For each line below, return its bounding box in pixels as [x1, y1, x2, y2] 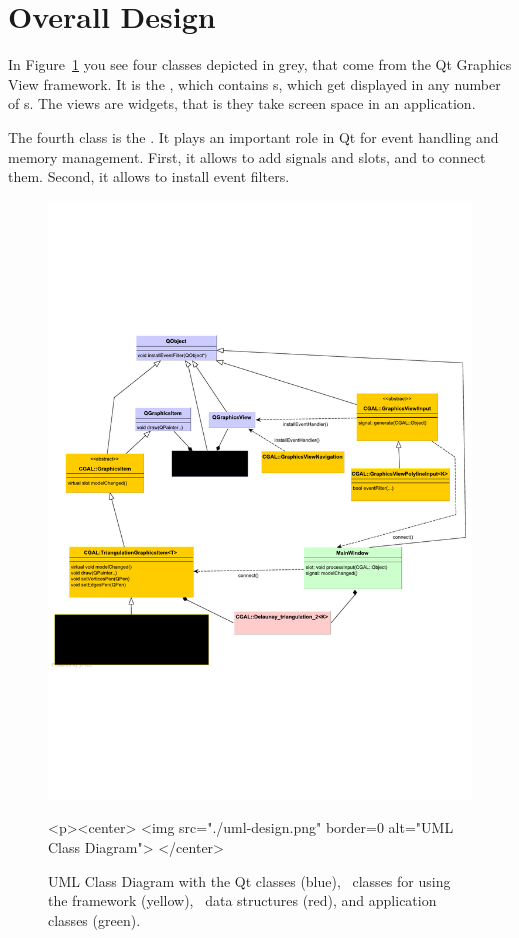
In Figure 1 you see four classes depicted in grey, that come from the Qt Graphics [8, 54, 512, 75]
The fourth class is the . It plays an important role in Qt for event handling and [8, 126, 499, 147]
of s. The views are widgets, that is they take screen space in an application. [8, 93, 476, 114]
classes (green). [48, 909, 141, 930]
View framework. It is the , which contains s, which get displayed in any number [8, 73, 501, 94]
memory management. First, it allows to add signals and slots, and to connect [8, 146, 486, 167]
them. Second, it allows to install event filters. [8, 166, 290, 187]
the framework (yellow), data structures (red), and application [48, 890, 437, 911]
